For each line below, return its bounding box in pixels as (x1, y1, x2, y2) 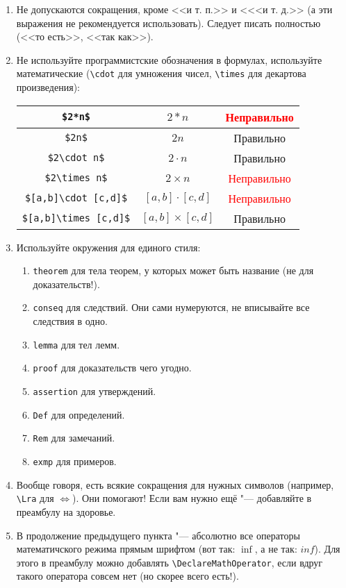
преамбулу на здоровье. (16, 504, 116, 519)
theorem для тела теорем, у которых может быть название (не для (33, 263, 314, 278)
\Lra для (16, 491, 54, 505)
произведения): (16, 80, 80, 94)
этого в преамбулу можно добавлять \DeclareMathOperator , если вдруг (16, 555, 323, 569)
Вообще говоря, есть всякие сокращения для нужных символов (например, (16, 477, 334, 492)
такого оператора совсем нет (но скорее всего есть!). (16, 569, 239, 583)
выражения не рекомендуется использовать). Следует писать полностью (16, 15, 321, 30)
